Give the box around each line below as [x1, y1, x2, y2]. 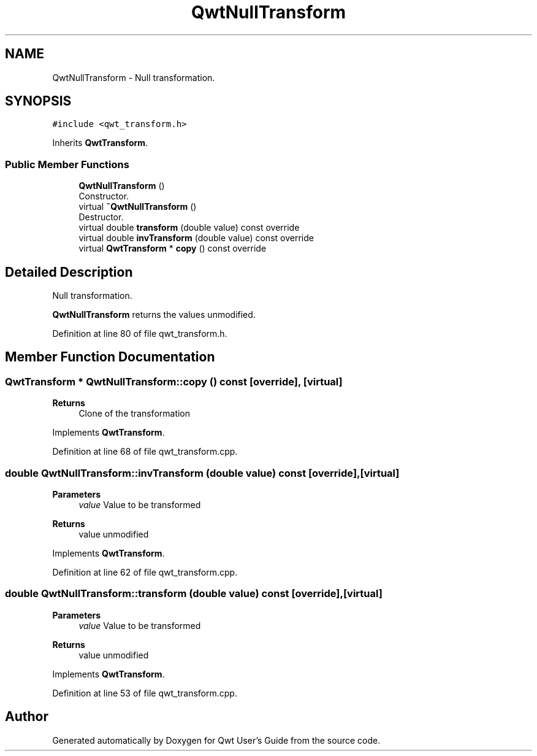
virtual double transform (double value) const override [78, 222, 300, 233]
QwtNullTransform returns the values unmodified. [52, 309, 256, 320]
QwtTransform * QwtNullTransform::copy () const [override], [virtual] [5, 375, 343, 388]
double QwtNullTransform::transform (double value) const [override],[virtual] [5, 587, 383, 600]
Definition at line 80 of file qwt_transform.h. [52, 328, 227, 339]
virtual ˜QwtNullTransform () [78, 201, 197, 212]
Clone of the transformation [78, 408, 191, 419]
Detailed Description [5, 264, 133, 280]
